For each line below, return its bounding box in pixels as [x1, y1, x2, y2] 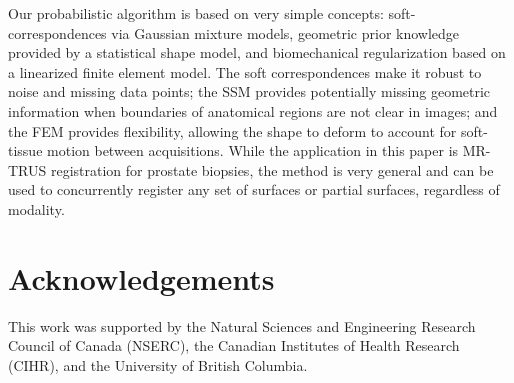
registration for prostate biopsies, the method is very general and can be [50, 159, 494, 180]
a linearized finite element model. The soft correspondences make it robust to [8, 61, 482, 82]
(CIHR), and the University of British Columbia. [8, 354, 308, 375]
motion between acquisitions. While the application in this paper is [47, 140, 459, 161]
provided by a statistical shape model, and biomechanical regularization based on [8, 42, 506, 63]
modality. [8, 198, 65, 219]
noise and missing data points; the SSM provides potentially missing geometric [8, 81, 491, 102]
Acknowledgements [8, 257, 275, 298]
